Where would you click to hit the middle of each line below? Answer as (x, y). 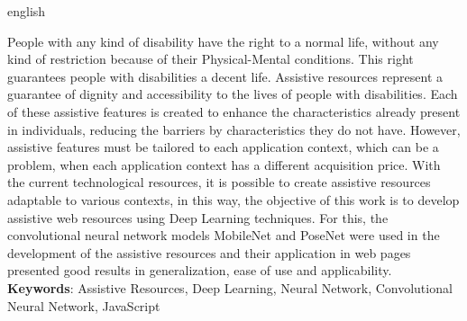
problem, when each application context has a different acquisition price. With (224, 164)
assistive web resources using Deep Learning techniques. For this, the (198, 217)
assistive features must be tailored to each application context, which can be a (223, 147)
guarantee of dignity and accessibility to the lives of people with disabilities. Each (233, 94)
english (27, 11)
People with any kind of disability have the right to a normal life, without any (223, 41)
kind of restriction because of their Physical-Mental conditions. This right (211, 59)
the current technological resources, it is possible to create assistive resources (219, 182)
